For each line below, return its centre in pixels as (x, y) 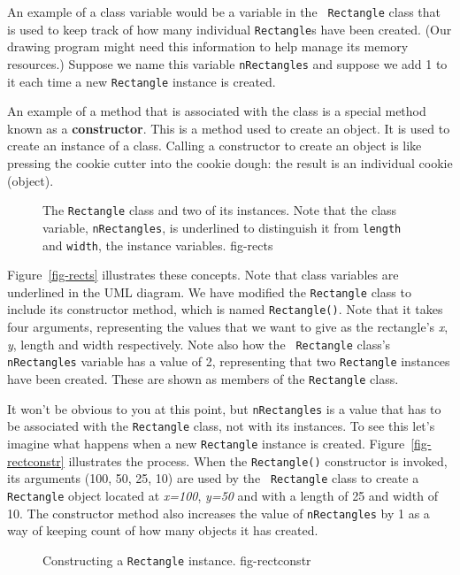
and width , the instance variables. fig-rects (158, 245)
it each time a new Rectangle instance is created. (142, 81)
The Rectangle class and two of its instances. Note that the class (220, 210)
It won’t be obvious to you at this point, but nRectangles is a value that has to (224, 408)
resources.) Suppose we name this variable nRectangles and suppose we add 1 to (227, 63)
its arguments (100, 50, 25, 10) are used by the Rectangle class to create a (213, 478)
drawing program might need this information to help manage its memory (208, 46)
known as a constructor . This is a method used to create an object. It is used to (229, 128)
